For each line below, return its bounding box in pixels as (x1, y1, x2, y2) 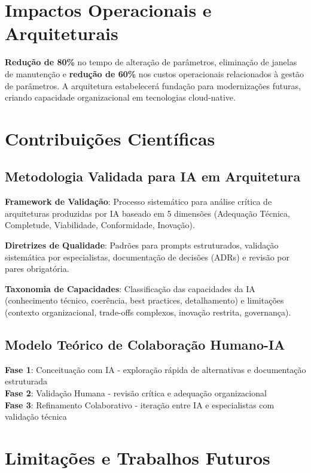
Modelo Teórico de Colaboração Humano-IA (5, 335, 285, 353)
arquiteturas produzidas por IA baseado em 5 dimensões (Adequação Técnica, (5, 207, 290, 219)
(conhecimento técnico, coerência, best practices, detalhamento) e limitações (5, 294, 284, 307)
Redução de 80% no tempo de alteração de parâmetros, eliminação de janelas (5, 56, 297, 68)
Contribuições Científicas (5, 126, 215, 150)
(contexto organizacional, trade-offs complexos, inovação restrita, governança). (5, 306, 291, 319)
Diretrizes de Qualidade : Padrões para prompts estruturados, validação (5, 239, 279, 251)
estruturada (5, 375, 47, 387)
